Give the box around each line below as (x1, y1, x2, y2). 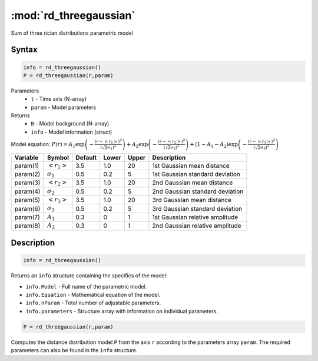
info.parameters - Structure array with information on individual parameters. (25, 307, 218, 314)
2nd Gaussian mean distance (152, 178, 233, 187)
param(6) (14, 204, 41, 213)
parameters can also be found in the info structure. (11, 347, 138, 354)
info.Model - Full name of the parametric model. (25, 283, 147, 290)
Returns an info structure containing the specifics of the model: (11, 272, 168, 279)
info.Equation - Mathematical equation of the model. (25, 292, 161, 299)
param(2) (14, 170, 41, 178)
